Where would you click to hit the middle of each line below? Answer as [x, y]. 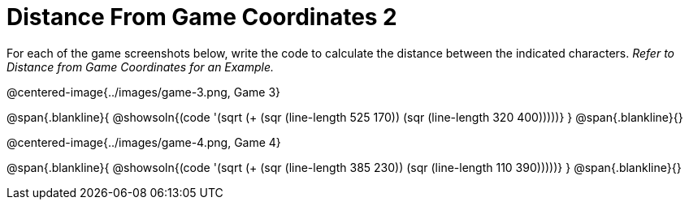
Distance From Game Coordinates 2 [202, 17]
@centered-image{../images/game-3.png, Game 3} [144, 92]
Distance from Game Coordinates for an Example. [141, 67]
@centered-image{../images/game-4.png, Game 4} [144, 142]
